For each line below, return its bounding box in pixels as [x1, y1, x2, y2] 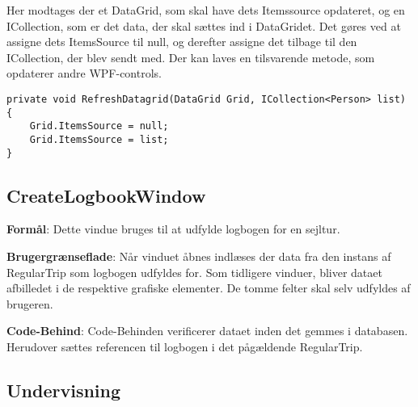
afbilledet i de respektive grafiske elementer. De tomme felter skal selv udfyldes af [6, 279, 411, 296]
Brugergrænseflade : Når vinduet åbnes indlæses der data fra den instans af [6, 248, 391, 265]
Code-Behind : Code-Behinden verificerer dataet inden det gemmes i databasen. [6, 322, 408, 339]
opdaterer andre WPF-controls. [6, 65, 162, 82]
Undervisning [6, 378, 121, 402]
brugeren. [6, 295, 53, 312]
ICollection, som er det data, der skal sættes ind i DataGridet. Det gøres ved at [6, 17, 401, 34]
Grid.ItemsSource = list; [29, 133, 169, 145]
